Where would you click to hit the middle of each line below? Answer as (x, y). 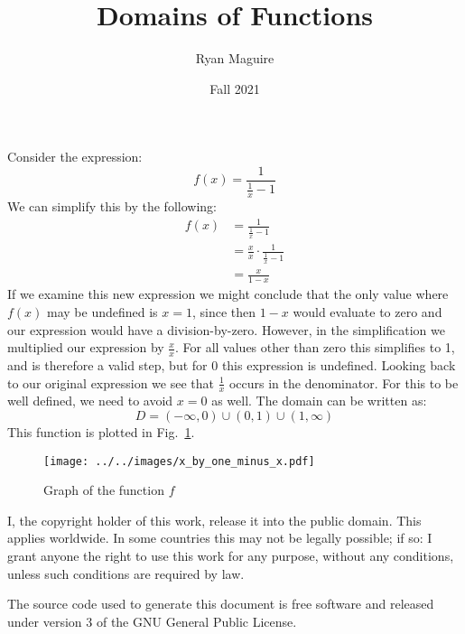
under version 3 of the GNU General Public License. (152, 621)
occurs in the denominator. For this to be (344, 382)
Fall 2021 (235, 88)
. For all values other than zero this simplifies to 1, (315, 347)
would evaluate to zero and (367, 311)
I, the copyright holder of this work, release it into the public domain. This (214, 520)
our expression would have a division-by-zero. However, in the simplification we (226, 329)
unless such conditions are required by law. (126, 573)
